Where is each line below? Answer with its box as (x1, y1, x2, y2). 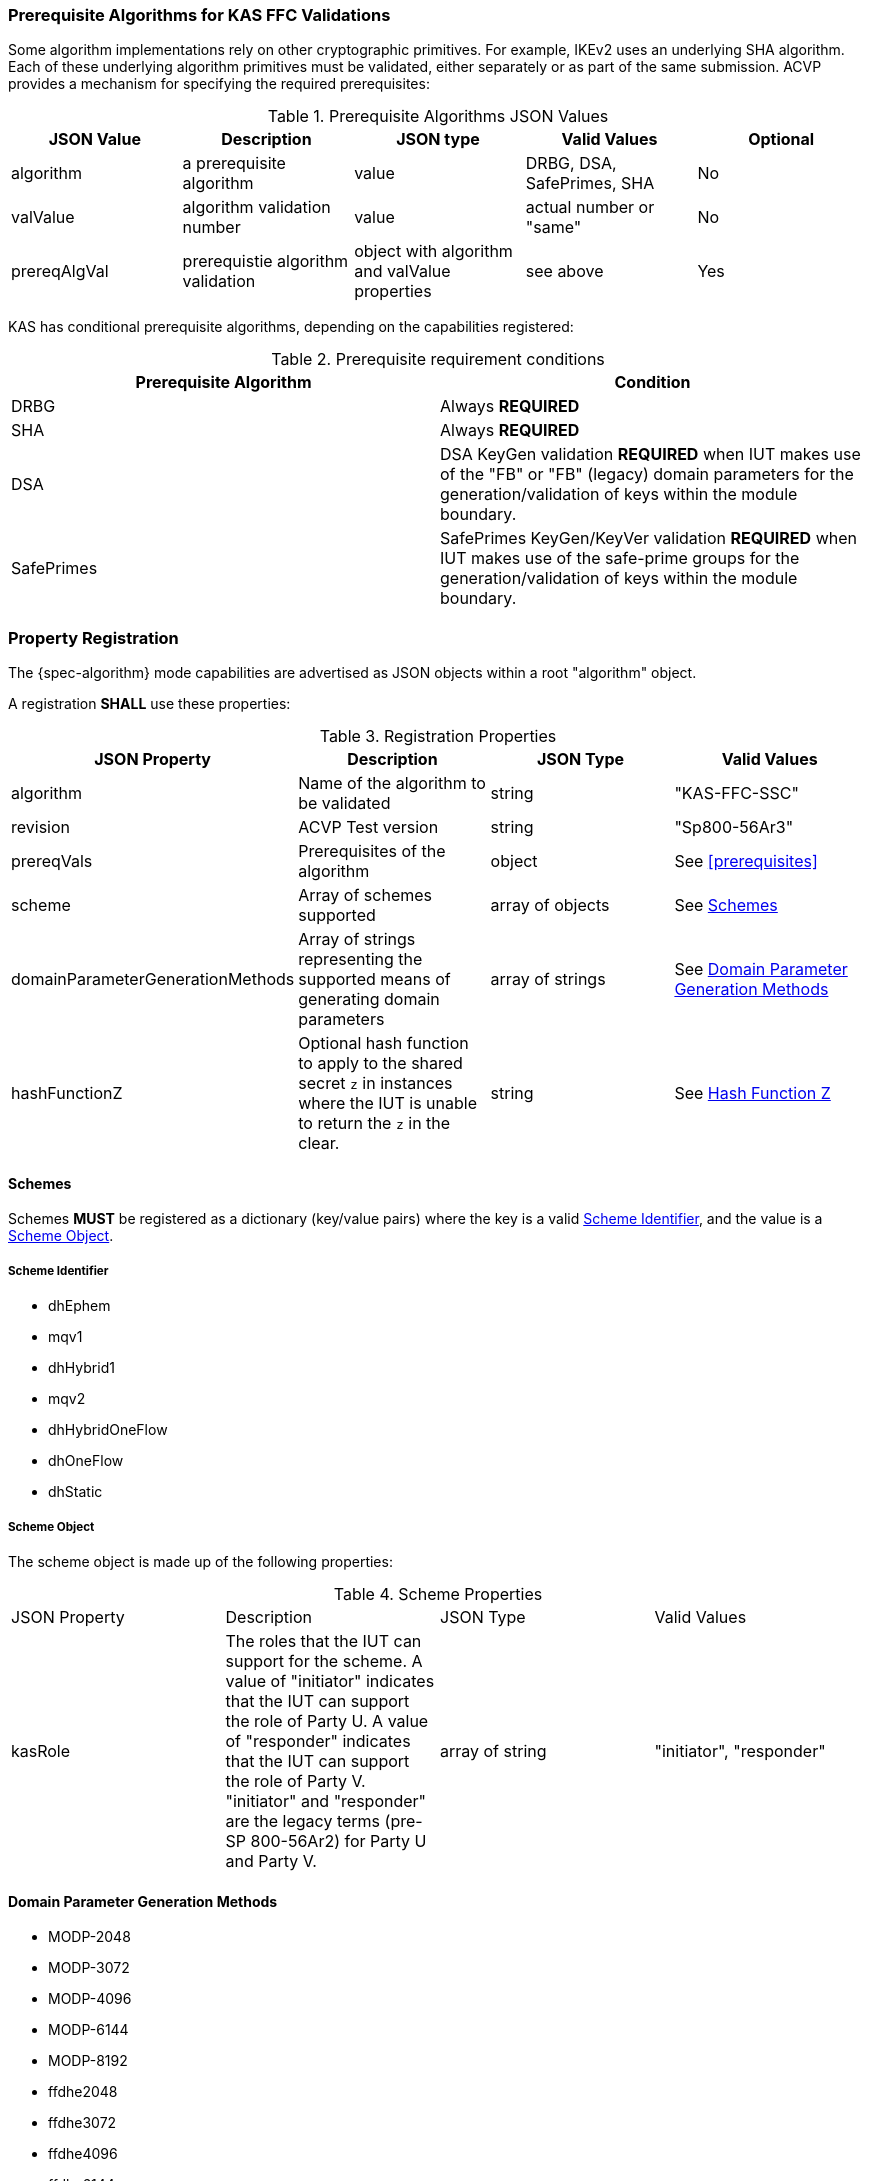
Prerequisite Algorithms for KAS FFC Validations (8, 5, 391, 25)
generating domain (298, 989, 440, 1010)
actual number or (525, 197, 655, 218)
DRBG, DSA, (525, 153, 617, 174)
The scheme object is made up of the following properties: (8, 1552, 393, 1570)
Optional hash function (298, 1033, 469, 1054)
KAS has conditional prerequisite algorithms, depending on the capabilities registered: (8, 318, 574, 336)
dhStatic (48, 1483, 103, 1501)
